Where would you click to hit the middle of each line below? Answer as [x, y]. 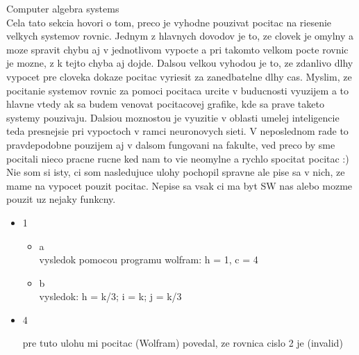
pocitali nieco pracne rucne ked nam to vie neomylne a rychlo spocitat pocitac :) [178, 158]
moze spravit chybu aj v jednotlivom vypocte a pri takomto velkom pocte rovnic [177, 49]
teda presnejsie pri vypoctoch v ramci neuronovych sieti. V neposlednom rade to [177, 131]
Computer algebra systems [63, 8]
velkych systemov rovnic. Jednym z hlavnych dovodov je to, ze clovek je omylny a [180, 36]
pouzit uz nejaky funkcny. [61, 199]
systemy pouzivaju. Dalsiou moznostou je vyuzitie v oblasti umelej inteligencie [173, 117]
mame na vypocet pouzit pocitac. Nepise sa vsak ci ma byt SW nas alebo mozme [179, 185]
